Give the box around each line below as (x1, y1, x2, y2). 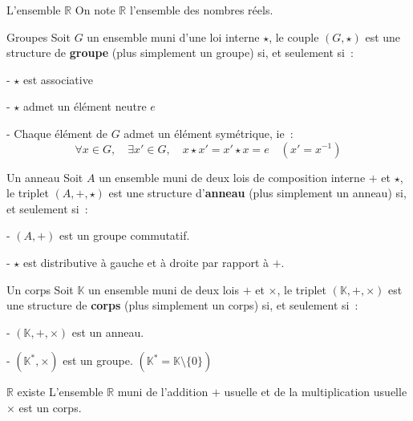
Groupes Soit (6, 28, 71, 45)
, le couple (269, 28, 319, 45)
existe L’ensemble (17, 383, 103, 400)
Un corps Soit (6, 281, 74, 298)
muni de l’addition (117, 383, 209, 400)
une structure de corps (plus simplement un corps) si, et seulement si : (6, 297, 358, 314)
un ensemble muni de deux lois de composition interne (99, 168, 366, 185)
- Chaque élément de (6, 124, 107, 141)
